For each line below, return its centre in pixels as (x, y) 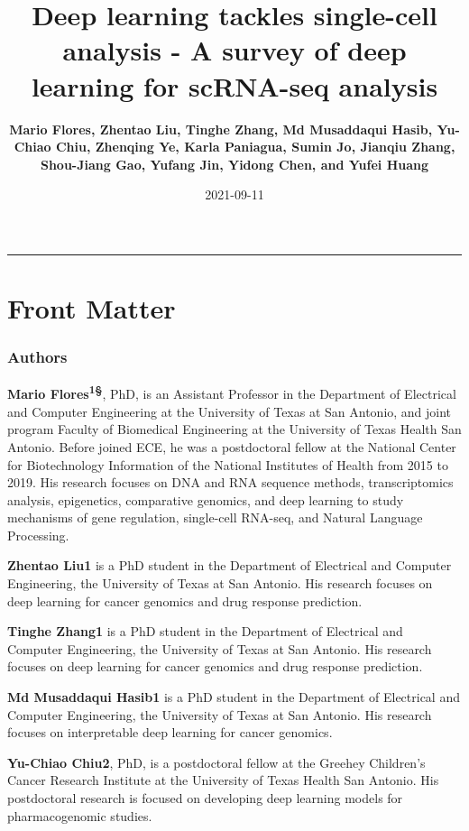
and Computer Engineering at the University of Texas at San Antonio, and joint (230, 411)
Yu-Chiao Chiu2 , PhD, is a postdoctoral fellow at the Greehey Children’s (216, 762)
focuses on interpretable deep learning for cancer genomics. (170, 732)
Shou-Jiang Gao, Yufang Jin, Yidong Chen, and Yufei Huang (234, 164)
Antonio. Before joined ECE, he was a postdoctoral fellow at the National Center (232, 446)
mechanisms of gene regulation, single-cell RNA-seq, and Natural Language (215, 517)
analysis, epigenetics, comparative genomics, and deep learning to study (206, 499)
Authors (37, 357)
